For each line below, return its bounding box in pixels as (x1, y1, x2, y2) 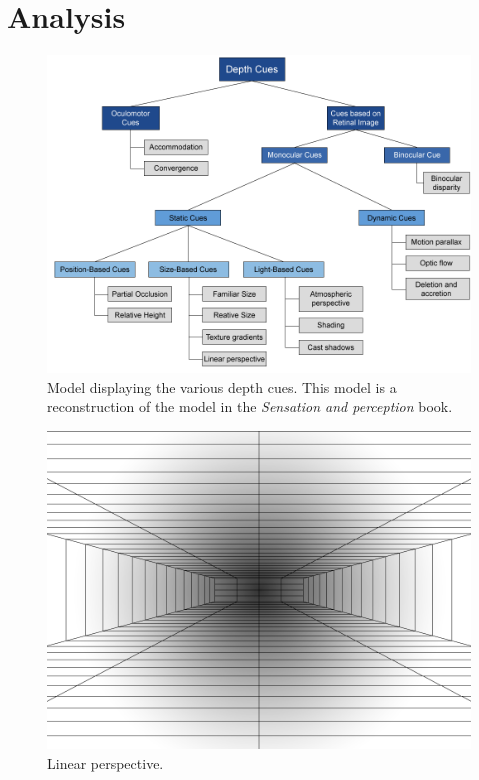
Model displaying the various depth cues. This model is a (47, 376, 397, 397)
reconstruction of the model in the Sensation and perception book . (47, 396, 453, 417)
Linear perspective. (47, 752, 164, 773)
